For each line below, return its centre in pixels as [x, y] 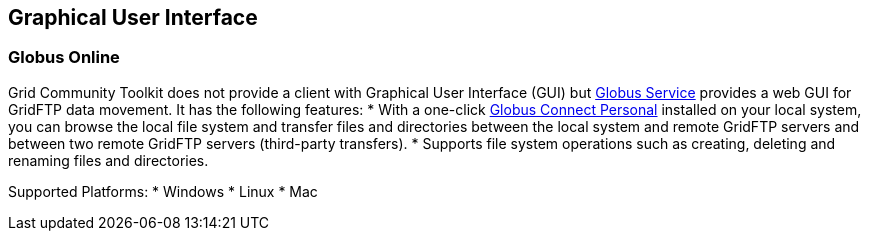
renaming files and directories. [108, 160]
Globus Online [64, 57]
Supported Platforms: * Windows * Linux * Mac [163, 191]
